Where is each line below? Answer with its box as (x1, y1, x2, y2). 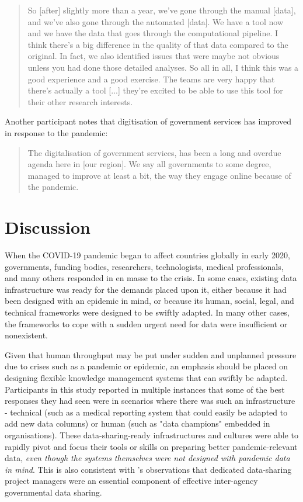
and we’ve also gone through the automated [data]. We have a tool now (27, 15, 284, 27)
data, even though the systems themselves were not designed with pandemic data (5, 452, 290, 464)
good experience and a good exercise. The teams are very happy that (27, 72, 275, 85)
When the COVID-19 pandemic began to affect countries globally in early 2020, (5, 249, 290, 261)
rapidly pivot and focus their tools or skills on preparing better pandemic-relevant (5, 440, 298, 452)
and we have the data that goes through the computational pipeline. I (27, 27, 278, 39)
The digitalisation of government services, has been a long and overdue (27, 146, 281, 158)
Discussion (5, 215, 90, 239)
